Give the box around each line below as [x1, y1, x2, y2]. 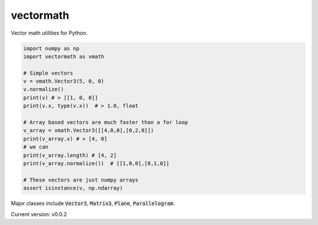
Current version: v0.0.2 [11, 210, 67, 217]
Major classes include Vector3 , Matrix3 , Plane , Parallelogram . [11, 200, 175, 207]
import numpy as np [23, 45, 79, 52]
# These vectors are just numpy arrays [23, 176, 138, 183]
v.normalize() [23, 86, 64, 93]
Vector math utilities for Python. [11, 29, 88, 36]
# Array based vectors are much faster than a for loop [23, 119, 188, 126]
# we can [23, 144, 49, 150]
